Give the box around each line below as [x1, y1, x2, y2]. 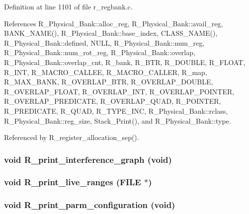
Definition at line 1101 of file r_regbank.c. [4, 1, 133, 11]
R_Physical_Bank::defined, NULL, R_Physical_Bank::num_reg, [4, 37, 205, 48]
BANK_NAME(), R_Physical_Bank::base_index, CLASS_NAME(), [4, 28, 218, 38]
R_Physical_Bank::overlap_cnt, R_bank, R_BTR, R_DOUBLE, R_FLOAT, [4, 57, 246, 67]
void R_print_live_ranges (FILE [4, 176, 141, 188]
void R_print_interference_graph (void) [4, 153, 172, 165]
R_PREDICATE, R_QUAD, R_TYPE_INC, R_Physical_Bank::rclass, [4, 105, 228, 116]
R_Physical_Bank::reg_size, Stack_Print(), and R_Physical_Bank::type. [4, 115, 231, 126]
